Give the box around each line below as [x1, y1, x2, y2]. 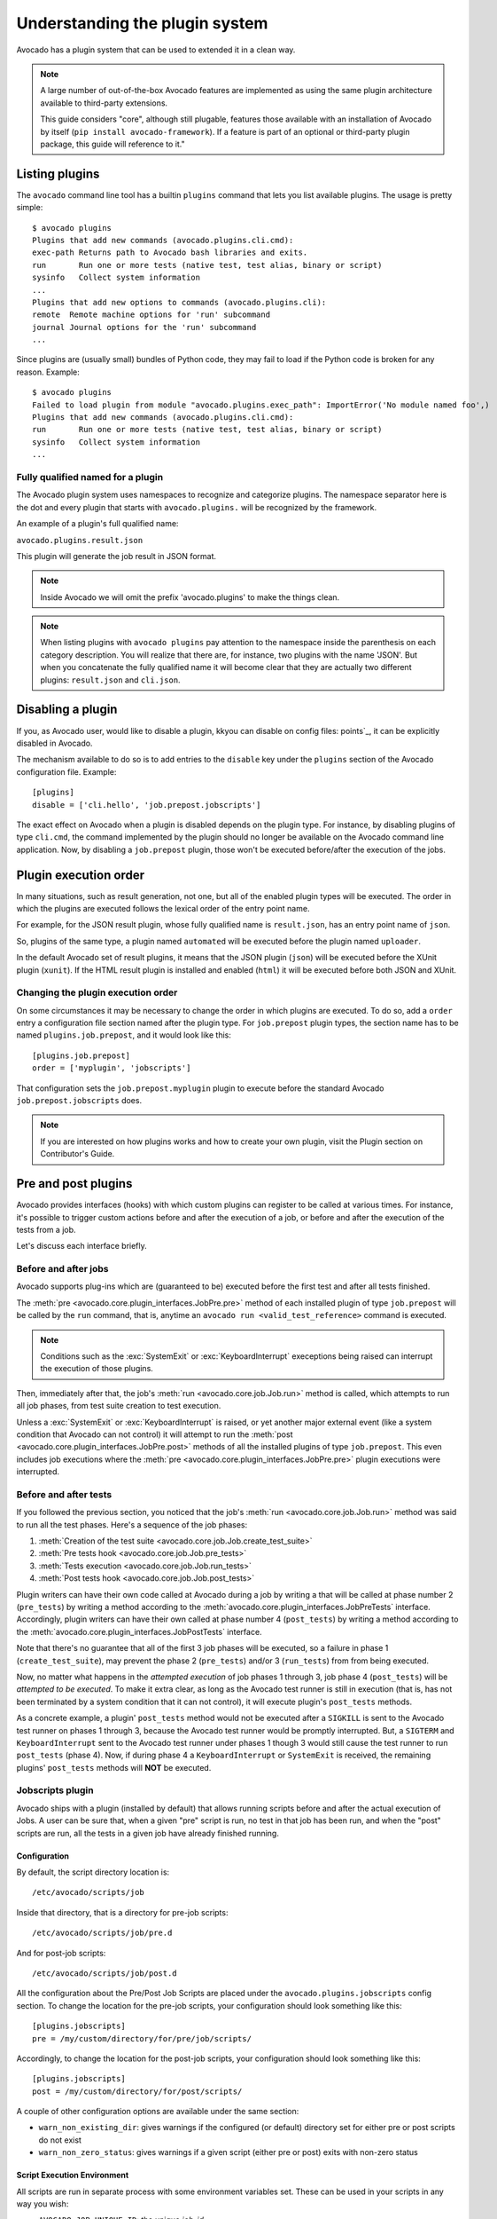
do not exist [38, 2135, 82, 2145]
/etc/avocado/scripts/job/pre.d [32, 1928, 173, 1939]
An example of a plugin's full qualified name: [16, 518, 179, 529]
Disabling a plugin [16, 702, 118, 717]
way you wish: [16, 2199, 69, 2209]
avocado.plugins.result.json [16, 535, 144, 545]
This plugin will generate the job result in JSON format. [16, 550, 217, 561]
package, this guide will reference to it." [40, 138, 185, 149]
